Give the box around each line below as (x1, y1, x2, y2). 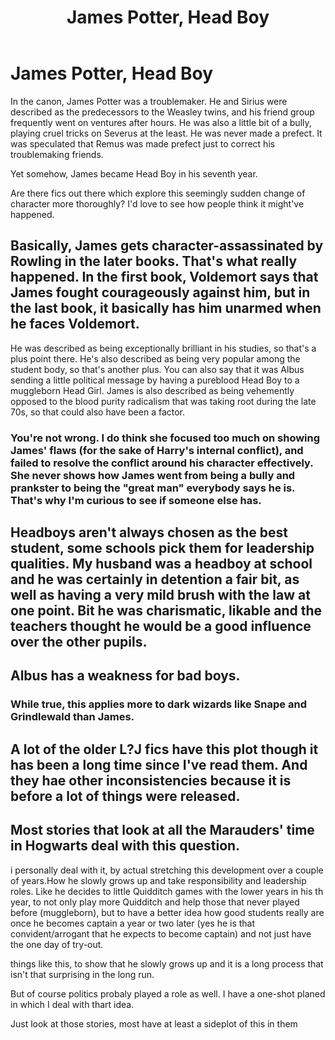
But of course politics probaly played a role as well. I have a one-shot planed (10, 987, 326, 1000)
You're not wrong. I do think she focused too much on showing (10, 431, 321, 445)
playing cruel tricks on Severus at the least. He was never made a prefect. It (10, 127, 323, 139)
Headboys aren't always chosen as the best (10, 524, 289, 541)
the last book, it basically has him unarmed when (10, 300, 322, 317)
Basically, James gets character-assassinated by (10, 237, 324, 255)
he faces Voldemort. (10, 316, 140, 333)
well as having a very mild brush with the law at (10, 587, 311, 604)
